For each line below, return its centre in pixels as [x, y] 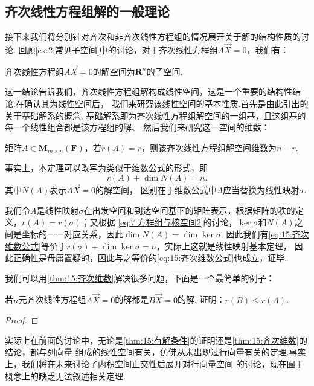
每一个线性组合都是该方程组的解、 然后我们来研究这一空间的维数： [137, 127]
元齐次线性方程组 [52, 299]
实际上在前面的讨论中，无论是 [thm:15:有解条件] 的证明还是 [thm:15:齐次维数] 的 [156, 340]
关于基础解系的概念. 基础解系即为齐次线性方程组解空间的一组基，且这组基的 [155, 115]
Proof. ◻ [22, 320]
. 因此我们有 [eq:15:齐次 [265, 233]
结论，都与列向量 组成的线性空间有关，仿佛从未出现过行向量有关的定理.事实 [155, 352]
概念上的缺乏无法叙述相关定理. [65, 375]
